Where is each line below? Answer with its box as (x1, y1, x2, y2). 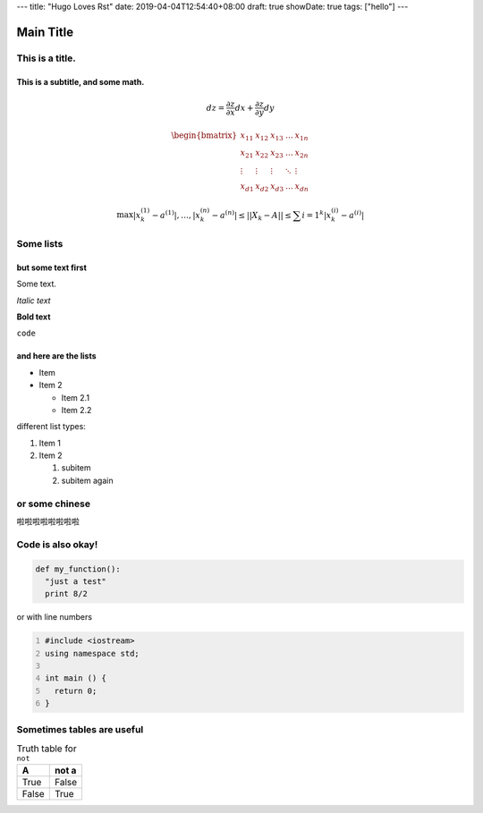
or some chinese (16, 497, 91, 510)
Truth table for (16, 742, 77, 755)
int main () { (45, 673, 107, 683)
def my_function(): (35, 563, 121, 574)
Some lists (16, 238, 64, 250)
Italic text (16, 295, 51, 306)
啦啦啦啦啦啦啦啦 (16, 516, 80, 527)
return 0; (54, 685, 97, 696)
